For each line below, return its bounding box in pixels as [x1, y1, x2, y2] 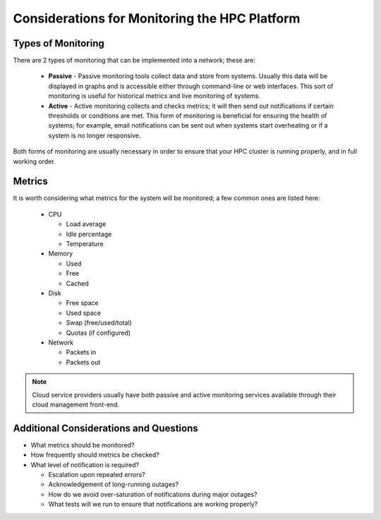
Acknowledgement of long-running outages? [48, 480, 179, 489]
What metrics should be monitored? [30, 440, 135, 449]
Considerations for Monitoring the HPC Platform [13, 11, 301, 26]
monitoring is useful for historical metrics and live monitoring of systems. [48, 92, 260, 100]
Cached [66, 279, 90, 287]
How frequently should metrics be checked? [30, 451, 160, 459]
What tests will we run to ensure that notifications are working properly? [48, 500, 258, 509]
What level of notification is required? [30, 460, 140, 469]
